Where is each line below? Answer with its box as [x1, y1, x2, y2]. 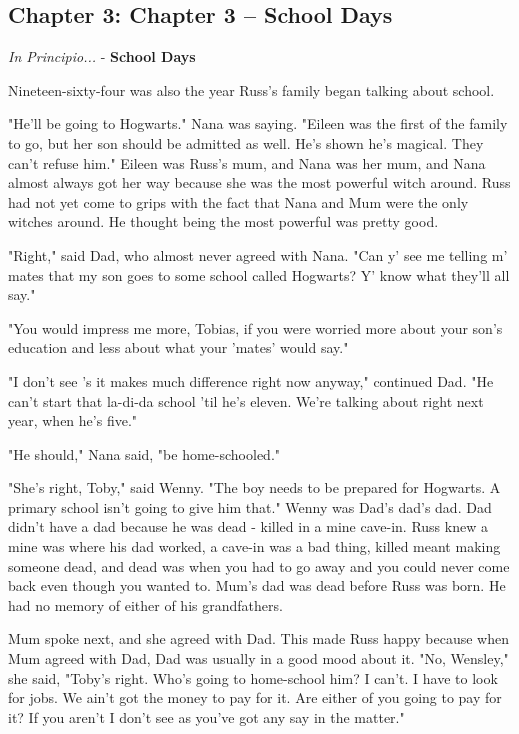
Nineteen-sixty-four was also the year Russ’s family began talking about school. [8, 79, 495, 100]
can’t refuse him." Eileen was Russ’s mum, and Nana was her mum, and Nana [8, 152, 486, 173]
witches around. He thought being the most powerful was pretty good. [8, 211, 439, 232]
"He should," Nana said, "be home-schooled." [8, 443, 281, 464]
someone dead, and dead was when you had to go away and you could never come [8, 555, 510, 576]
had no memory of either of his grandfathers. [8, 594, 283, 615]
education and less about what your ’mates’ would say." [8, 337, 349, 358]
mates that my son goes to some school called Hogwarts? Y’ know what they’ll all [8, 264, 510, 285]
